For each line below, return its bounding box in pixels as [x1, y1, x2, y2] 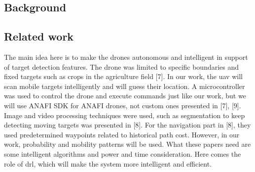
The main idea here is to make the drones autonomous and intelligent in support [4, 51, 248, 62]
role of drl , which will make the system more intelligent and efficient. [4, 158, 212, 169]
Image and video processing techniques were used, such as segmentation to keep [4, 110, 245, 120]
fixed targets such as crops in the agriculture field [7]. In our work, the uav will [4, 71, 243, 82]
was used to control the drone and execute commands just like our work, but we [4, 90, 246, 101]
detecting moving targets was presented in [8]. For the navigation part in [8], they [4, 120, 251, 130]
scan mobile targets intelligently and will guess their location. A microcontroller [4, 81, 245, 91]
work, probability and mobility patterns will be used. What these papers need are [4, 139, 251, 149]
